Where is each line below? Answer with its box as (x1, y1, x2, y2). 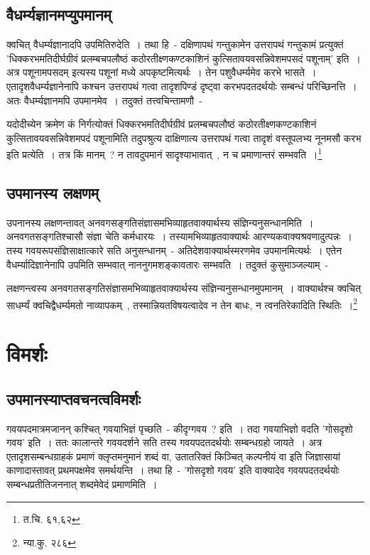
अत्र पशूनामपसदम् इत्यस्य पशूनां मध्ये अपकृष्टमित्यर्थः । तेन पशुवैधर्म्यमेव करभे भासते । (6, 65, 317, 80)
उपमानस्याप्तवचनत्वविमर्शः (6, 387, 141, 409)
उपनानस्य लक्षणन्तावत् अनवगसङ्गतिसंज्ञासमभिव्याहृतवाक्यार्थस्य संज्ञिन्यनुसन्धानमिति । (6, 215, 314, 230)
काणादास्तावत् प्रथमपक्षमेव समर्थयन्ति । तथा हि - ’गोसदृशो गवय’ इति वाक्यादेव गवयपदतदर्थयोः (6, 463, 339, 478)
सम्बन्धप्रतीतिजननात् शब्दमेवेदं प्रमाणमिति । (6, 476, 158, 491)
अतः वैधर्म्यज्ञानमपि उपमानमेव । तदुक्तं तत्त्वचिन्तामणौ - (6, 92, 202, 107)
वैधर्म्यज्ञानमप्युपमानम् (6, 4, 111, 26)
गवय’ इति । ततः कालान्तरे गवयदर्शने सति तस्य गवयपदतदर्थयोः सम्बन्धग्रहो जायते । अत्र (6, 435, 322, 450)
